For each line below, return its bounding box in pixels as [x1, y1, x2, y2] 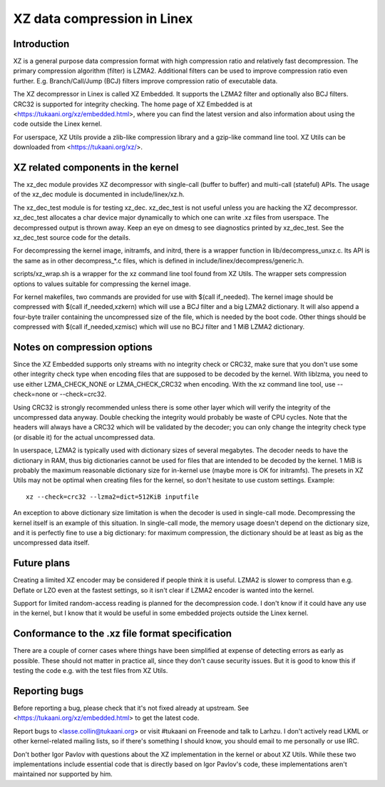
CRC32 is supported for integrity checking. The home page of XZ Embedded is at [13, 100, 253, 108]
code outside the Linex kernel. [13, 120, 103, 128]
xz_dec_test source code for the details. [13, 233, 131, 242]
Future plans [13, 557, 71, 569]
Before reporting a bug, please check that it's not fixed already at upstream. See [13, 704, 250, 712]
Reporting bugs [13, 685, 84, 697]
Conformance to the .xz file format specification [13, 628, 232, 640]
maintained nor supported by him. [13, 770, 113, 778]
